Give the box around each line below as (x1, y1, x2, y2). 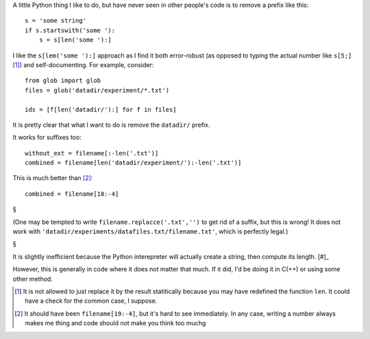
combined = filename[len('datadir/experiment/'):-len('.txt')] (25, 159, 242, 167)
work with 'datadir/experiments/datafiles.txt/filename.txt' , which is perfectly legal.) (12, 227, 288, 236)
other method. (12, 275, 53, 283)
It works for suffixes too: (12, 134, 82, 142)
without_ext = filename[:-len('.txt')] (25, 149, 159, 157)
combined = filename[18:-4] (25, 190, 119, 198)
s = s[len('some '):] (38, 36, 112, 44)
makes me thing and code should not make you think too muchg (25, 319, 206, 327)
